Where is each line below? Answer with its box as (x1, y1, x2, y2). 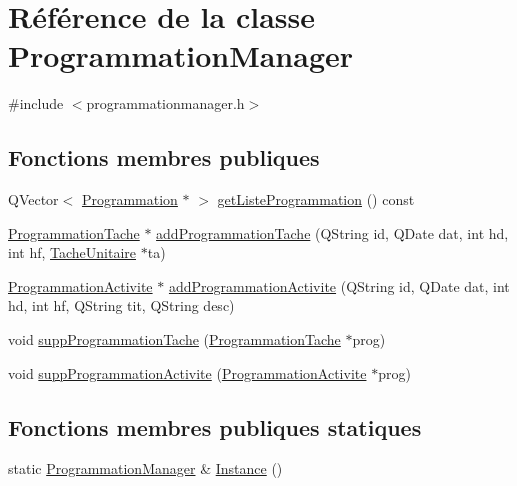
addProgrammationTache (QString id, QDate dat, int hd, (156, 222, 509, 243)
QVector (8, 189, 59, 210)
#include (8, 93, 64, 114)
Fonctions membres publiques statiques (8, 411, 422, 442)
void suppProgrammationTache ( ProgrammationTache (8, 329, 341, 350)
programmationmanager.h (86, 93, 245, 114)
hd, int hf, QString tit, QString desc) (8, 295, 235, 316)
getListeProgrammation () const (217, 189, 415, 210)
